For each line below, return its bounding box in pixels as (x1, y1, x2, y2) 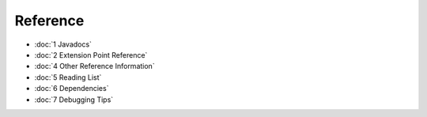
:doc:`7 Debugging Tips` (34, 95, 114, 104)
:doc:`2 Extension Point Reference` (34, 50, 148, 59)
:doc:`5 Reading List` (34, 72, 102, 82)
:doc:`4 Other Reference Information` (34, 62, 155, 71)
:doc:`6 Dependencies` (34, 84, 109, 93)
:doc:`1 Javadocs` (34, 40, 93, 49)
